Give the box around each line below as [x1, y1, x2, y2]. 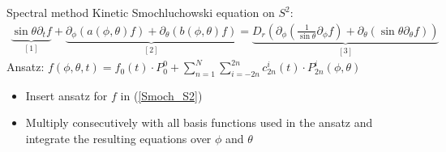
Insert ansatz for [25, 87, 108, 103]
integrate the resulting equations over [25, 130, 212, 147]
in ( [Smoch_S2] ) [120, 87, 203, 103]
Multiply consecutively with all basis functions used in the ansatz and [25, 114, 373, 131]
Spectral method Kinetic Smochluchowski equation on [6, 4, 275, 20]
